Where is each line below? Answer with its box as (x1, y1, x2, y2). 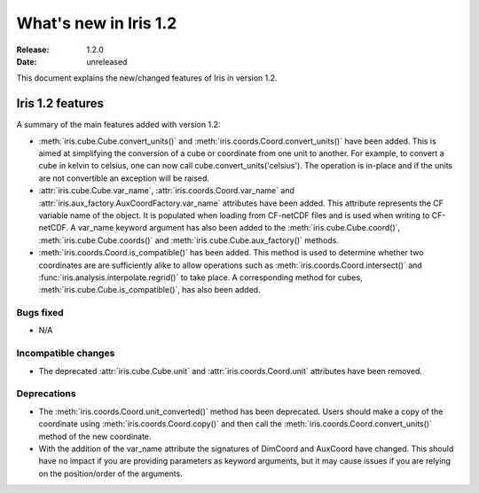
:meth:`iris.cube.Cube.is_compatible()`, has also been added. (38, 285, 261, 295)
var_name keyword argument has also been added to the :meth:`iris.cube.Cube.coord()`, (77, 223, 401, 233)
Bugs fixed (16, 307, 64, 319)
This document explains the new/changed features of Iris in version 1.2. (16, 73, 279, 83)
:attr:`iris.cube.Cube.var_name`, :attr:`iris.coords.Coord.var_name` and (38, 185, 294, 196)
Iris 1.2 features (16, 96, 105, 111)
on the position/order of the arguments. (38, 468, 184, 479)
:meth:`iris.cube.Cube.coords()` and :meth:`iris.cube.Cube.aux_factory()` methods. (38, 235, 339, 246)
